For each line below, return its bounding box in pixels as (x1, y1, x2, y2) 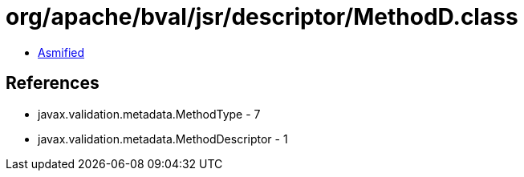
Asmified (38, 45, 85, 59)
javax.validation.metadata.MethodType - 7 (38, 107, 261, 121)
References (6, 73, 100, 94)
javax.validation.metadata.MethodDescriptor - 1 (38, 131, 288, 146)
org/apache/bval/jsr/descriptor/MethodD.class (6, 3, 518, 30)
